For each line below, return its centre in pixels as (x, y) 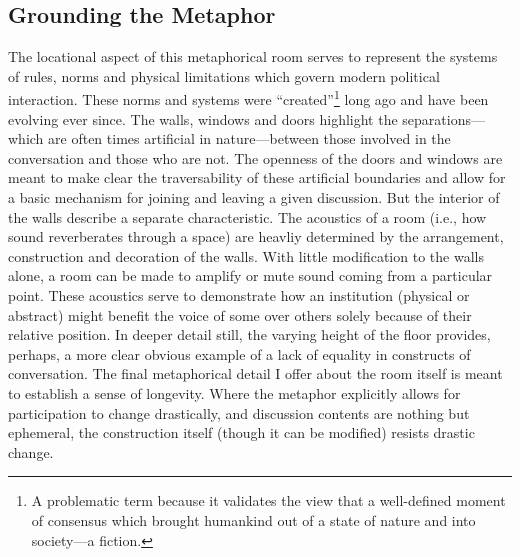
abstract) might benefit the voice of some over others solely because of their (240, 314)
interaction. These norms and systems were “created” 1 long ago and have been (248, 98)
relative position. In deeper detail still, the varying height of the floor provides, (249, 334)
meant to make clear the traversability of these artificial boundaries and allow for (257, 177)
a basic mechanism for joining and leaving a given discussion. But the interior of (254, 197)
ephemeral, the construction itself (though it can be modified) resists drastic (241, 432)
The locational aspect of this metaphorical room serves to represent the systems (253, 56)
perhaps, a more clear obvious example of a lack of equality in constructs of (239, 353)
